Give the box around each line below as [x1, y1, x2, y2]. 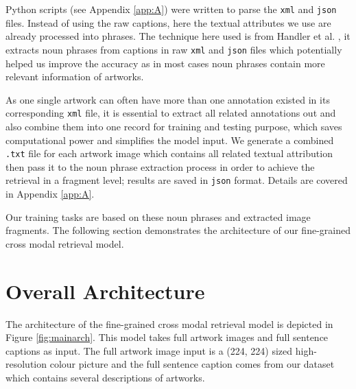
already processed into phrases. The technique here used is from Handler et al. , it [5, 29, 351, 43]
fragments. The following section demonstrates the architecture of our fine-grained [5, 223, 351, 237]
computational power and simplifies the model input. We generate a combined [5, 132, 334, 147]
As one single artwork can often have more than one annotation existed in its [5, 92, 330, 106]
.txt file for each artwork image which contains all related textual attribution [5, 146, 333, 161]
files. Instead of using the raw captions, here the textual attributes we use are [5, 15, 331, 30]
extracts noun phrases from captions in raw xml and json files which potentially [5, 42, 342, 56]
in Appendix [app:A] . [5, 187, 95, 201]
